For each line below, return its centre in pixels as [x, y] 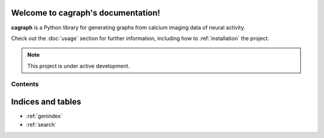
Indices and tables [46, 102]
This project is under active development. [79, 66]
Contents [25, 84]
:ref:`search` [41, 124]
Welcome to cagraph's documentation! [85, 13]
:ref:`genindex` [44, 116]
